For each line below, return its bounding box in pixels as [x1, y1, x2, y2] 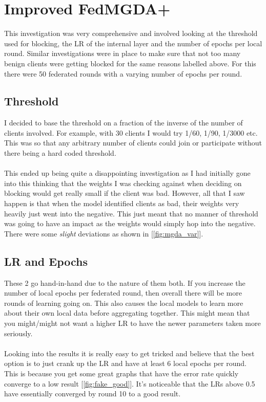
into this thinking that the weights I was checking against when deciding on [4, 177, 242, 188]
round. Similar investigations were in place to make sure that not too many [4, 48, 241, 59]
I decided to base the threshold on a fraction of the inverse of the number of [4, 117, 243, 128]
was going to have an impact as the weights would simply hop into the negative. [4, 218, 256, 229]
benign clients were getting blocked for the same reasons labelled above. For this [4, 58, 256, 68]
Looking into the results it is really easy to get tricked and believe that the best [4, 348, 255, 358]
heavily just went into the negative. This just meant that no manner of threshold [4, 208, 258, 218]
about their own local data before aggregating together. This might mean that [4, 307, 250, 318]
